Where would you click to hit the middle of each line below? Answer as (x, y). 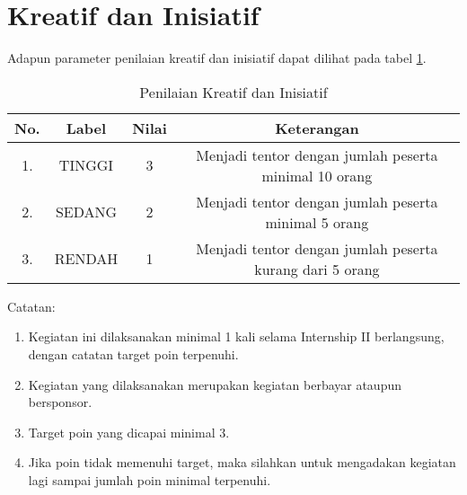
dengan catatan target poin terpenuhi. (133, 354)
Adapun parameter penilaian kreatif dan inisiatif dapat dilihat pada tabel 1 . (217, 58)
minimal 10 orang (317, 175)
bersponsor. (60, 402)
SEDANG (86, 212)
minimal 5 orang (317, 222)
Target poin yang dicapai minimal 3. (129, 432)
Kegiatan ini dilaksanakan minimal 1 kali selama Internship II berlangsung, (236, 336)
